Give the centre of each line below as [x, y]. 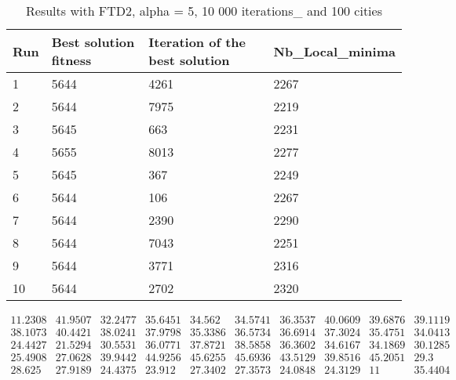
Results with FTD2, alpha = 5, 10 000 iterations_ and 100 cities [204, 11]
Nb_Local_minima [334, 51]
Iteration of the [197, 42]
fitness [71, 60]
